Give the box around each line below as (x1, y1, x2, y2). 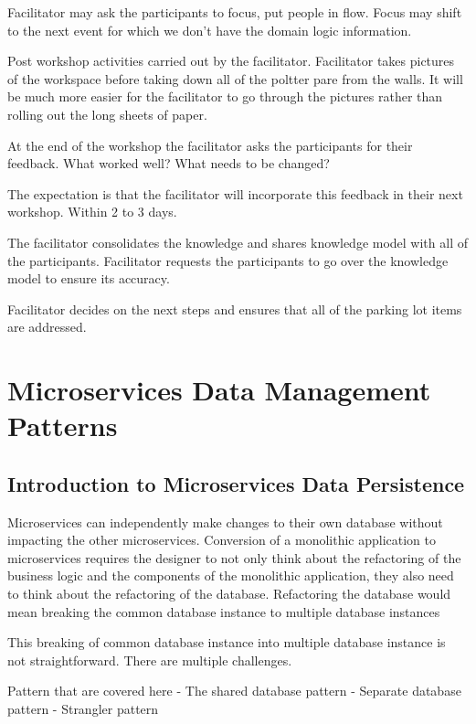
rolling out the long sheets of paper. (7, 104, 207, 123)
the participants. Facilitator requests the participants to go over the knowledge (7, 250, 449, 270)
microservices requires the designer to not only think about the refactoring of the (7, 548, 461, 567)
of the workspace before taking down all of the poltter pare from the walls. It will (7, 69, 463, 88)
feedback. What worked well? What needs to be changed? (7, 154, 330, 173)
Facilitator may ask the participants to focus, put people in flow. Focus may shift (7, 3, 462, 21)
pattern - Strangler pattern (7, 699, 159, 719)
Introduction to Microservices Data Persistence (7, 469, 465, 497)
